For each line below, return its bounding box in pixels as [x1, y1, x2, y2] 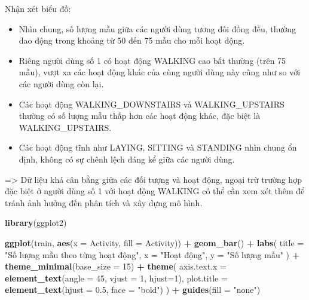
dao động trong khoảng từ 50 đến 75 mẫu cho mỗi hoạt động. [19, 34, 245, 47]
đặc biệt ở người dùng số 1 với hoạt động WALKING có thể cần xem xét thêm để [5, 185, 305, 197]
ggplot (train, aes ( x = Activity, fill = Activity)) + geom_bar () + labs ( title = [5, 236, 304, 249]
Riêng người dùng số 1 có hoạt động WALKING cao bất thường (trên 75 [19, 54, 286, 66]
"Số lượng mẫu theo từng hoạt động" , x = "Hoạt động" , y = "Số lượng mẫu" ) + [5, 248, 300, 261]
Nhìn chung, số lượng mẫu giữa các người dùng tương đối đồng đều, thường [19, 22, 296, 35]
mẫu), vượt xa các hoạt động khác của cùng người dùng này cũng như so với [19, 66, 301, 78]
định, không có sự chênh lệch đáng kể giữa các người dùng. [19, 152, 235, 165]
